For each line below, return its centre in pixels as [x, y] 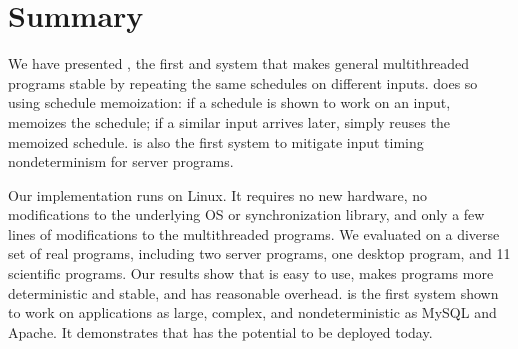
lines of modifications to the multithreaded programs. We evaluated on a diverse [254, 233]
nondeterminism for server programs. [121, 161]
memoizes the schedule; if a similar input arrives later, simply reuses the [229, 121]
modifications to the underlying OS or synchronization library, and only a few [246, 214]
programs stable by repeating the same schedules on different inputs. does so [243, 82]
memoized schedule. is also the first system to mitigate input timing [216, 141]
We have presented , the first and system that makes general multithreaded [238, 63]
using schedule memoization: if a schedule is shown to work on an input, [229, 102]
